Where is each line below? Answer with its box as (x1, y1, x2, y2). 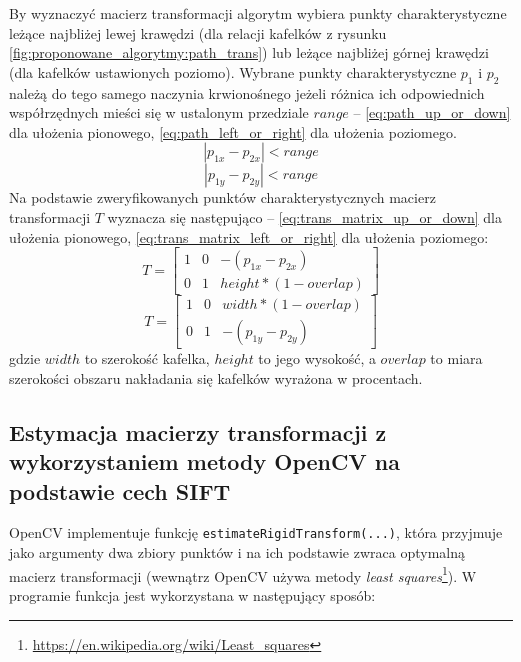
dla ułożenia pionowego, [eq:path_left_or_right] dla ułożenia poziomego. (9, 121, 457, 142)
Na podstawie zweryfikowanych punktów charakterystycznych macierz (9, 187, 436, 208)
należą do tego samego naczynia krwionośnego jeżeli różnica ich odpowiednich (9, 82, 485, 103)
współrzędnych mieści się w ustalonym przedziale (9, 102, 309, 123)
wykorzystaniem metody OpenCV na (9, 446, 400, 477)
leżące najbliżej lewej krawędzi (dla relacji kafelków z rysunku (9, 22, 387, 43)
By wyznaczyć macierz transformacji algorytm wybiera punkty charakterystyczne (9, 3, 507, 23)
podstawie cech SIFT (9, 475, 231, 506)
